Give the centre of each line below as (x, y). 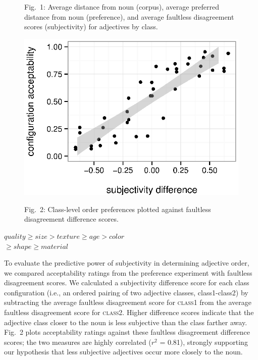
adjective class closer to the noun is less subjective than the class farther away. (126, 322)
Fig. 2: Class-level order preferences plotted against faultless (118, 209)
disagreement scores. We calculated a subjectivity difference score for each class (127, 282)
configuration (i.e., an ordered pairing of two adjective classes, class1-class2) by (126, 292)
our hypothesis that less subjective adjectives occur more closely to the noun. (123, 352)
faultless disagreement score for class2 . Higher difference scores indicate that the (129, 312)
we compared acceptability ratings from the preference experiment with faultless (128, 272)
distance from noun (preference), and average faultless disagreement (129, 16)
